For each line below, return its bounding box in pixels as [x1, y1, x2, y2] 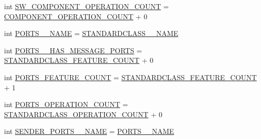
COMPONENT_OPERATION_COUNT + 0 [4, 11, 148, 21]
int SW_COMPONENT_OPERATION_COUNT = [4, 1, 169, 11]
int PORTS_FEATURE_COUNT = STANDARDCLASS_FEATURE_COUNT [4, 72, 257, 82]
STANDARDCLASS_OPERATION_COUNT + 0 [4, 109, 162, 119]
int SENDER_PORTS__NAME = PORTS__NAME [4, 126, 175, 136]
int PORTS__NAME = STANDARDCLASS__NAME [4, 28, 179, 39]
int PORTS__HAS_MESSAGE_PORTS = [4, 45, 142, 55]
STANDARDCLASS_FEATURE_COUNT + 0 [4, 55, 154, 65]
